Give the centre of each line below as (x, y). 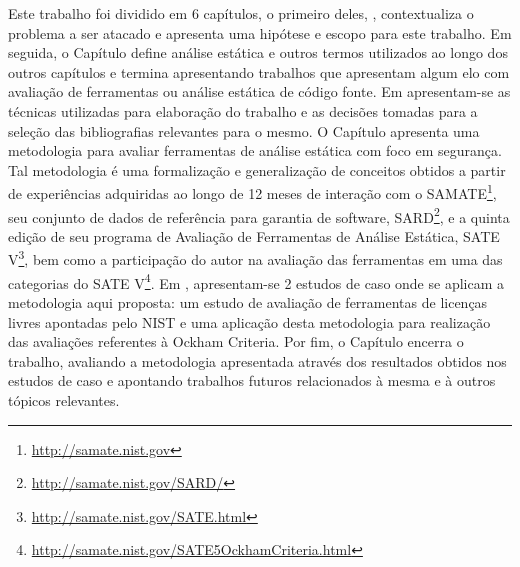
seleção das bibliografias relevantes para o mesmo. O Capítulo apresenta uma (244, 130)
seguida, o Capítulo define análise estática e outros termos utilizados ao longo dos (258, 52)
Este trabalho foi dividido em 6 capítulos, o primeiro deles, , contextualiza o (241, 13)
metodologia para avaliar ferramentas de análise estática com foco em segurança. (255, 150)
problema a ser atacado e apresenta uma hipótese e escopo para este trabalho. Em (260, 32)
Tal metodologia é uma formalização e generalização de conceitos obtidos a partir (257, 169)
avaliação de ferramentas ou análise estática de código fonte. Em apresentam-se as (259, 91)
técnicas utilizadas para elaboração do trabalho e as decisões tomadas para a (243, 110)
